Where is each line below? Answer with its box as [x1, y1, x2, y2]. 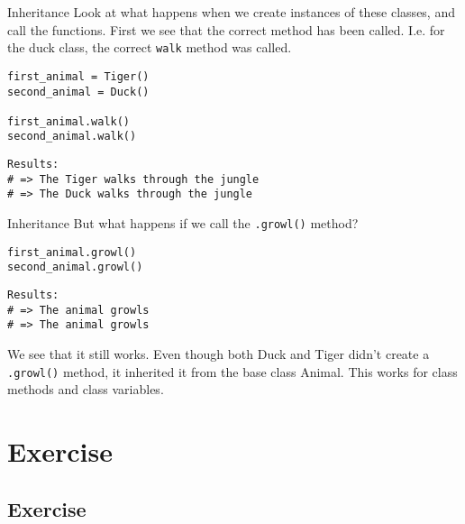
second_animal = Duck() [7, 85, 150, 98]
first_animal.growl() [7, 245, 137, 259]
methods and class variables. [7, 380, 164, 399]
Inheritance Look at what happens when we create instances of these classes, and [7, 3, 455, 21]
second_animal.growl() [7, 261, 143, 274]
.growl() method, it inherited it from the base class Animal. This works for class [7, 362, 458, 381]
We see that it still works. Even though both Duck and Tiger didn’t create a [7, 345, 430, 363]
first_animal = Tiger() [7, 69, 150, 83]
